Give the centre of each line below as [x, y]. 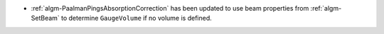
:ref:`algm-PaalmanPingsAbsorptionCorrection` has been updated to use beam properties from [170, 8]
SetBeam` [45, 18]
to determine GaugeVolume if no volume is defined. [137, 18]
